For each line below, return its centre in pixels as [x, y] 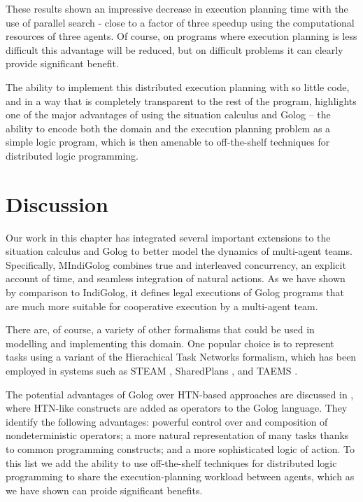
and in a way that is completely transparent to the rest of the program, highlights [181, 100]
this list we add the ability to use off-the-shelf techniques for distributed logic [171, 462]
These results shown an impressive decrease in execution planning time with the [177, 8]
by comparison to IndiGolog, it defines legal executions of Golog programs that [175, 292]
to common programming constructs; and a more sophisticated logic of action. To [180, 448]
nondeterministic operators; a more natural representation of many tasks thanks [177, 435]
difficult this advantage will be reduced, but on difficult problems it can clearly [175, 49]
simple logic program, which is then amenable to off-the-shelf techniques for [168, 142]
